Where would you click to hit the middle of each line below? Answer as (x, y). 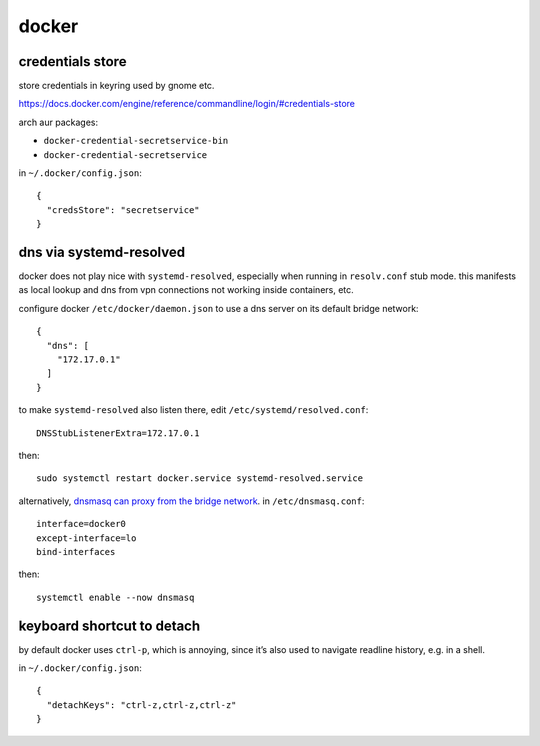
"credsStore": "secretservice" (123, 209)
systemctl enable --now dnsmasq (115, 597)
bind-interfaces (76, 551)
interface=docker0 (81, 524)
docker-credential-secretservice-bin (136, 141)
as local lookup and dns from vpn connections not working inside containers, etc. (186, 290)
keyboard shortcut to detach (109, 625)
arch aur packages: (58, 122)
